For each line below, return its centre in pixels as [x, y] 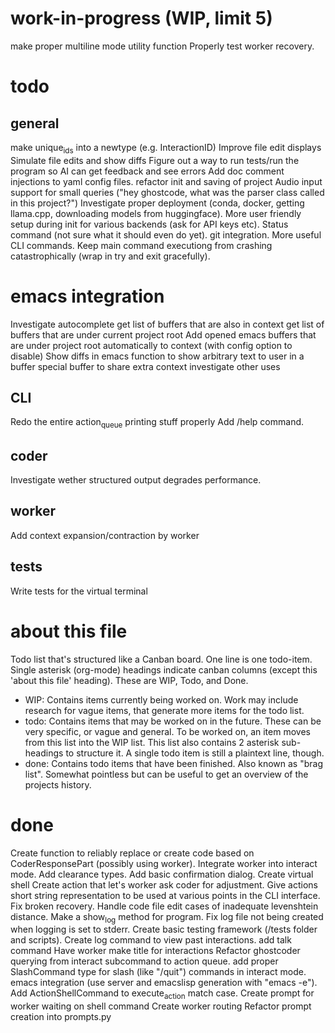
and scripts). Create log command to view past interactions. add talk [151, 940]
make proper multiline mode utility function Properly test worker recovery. [162, 46]
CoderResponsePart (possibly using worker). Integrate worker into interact [164, 863]
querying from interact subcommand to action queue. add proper [144, 961]
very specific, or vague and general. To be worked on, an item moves [167, 731]
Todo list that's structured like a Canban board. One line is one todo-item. [161, 659]
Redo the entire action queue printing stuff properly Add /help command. [157, 423]
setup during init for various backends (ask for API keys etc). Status [149, 224]
